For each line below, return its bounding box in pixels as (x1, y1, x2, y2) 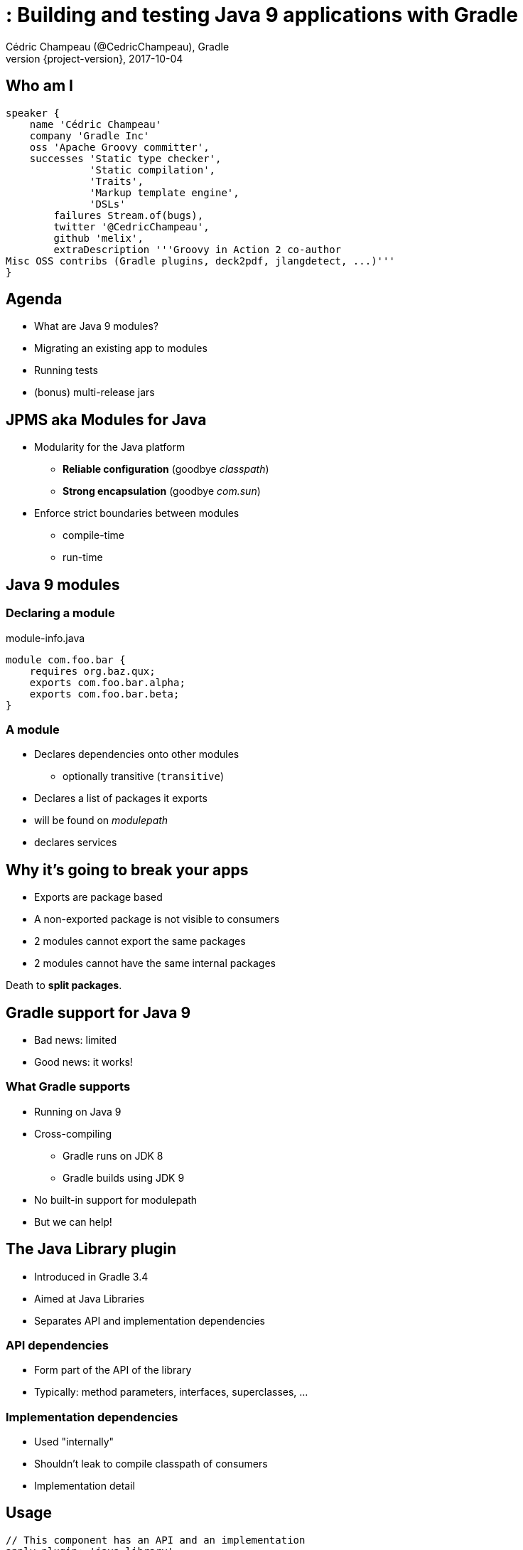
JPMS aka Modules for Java (6, 410, 207, 429)
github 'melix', (53, 232, 144, 244)
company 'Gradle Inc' (29, 129, 150, 141)
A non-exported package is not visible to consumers (34, 913, 280, 926)
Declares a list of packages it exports (34, 792, 207, 805)
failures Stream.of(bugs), (53, 209, 204, 221)
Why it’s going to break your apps (6, 860, 249, 879)
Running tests (34, 364, 98, 377)
